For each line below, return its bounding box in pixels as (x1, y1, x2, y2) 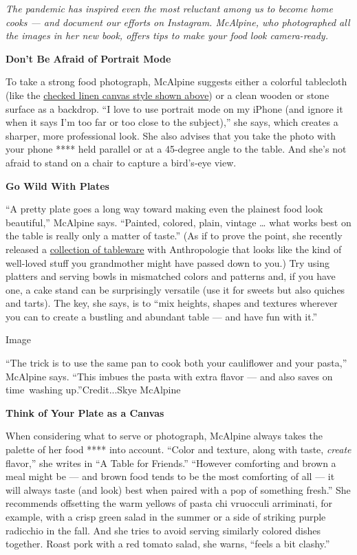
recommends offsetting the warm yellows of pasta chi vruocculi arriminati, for (6, 496, 332, 510)
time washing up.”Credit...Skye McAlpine (6, 382, 181, 397)
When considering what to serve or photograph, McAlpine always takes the (6, 428, 323, 443)
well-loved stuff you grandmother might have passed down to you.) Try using (6, 255, 329, 270)
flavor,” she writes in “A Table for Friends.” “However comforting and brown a (6, 455, 336, 470)
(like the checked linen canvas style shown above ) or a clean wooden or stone (6, 87, 329, 102)
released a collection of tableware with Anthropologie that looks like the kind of (6, 241, 342, 256)
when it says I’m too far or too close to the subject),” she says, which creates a (6, 115, 338, 129)
